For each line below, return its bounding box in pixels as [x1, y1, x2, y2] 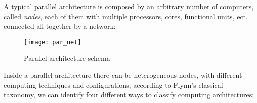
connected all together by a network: [4, 21, 116, 31]
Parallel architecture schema [24, 53, 110, 63]
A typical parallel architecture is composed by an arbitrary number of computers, [4, 1, 254, 11]
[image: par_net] [24, 38, 81, 46]
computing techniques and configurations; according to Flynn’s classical [4, 79, 223, 90]
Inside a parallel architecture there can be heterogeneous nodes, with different [4, 70, 242, 80]
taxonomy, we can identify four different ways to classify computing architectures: [4, 89, 254, 100]
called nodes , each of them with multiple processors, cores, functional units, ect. [4, 11, 248, 21]
